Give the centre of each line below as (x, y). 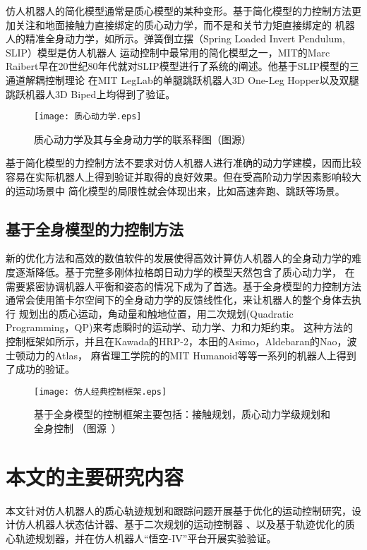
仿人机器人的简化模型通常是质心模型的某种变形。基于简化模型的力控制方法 (179, 11)
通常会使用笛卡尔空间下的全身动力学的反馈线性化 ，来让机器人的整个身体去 (179, 300)
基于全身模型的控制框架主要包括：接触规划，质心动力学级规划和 (182, 414)
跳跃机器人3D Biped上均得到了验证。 (91, 94)
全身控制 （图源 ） (78, 428)
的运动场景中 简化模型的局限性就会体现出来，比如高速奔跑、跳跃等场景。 (175, 190)
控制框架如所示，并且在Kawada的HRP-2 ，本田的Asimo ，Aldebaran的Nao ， (176, 341)
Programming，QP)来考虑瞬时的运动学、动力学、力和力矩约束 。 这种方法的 (180, 327)
